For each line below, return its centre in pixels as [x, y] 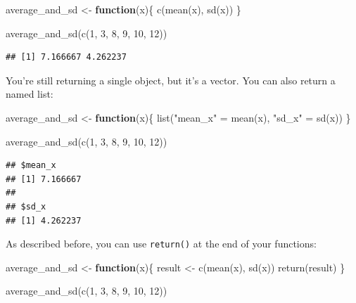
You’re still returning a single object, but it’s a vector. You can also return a [171, 80]
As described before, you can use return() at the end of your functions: [161, 244]
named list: [30, 94]
